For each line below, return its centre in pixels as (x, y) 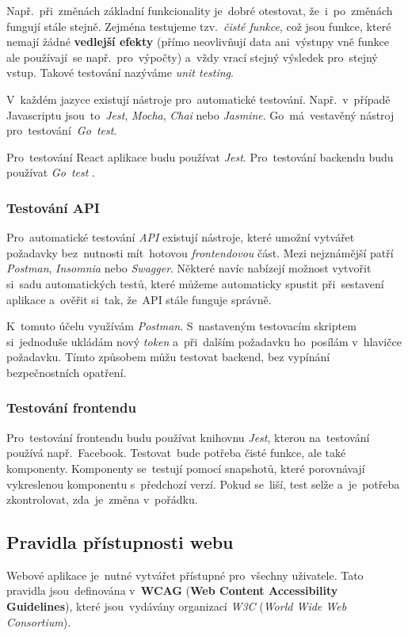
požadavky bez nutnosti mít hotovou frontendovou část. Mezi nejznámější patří (200, 252)
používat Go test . (51, 172)
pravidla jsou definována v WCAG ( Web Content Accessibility (172, 590)
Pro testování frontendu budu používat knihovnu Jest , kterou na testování (188, 437)
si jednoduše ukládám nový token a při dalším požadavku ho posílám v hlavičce (204, 341)
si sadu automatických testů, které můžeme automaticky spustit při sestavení (195, 283)
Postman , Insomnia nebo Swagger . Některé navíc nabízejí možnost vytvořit (189, 268)
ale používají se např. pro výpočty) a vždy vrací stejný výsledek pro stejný (192, 57)
